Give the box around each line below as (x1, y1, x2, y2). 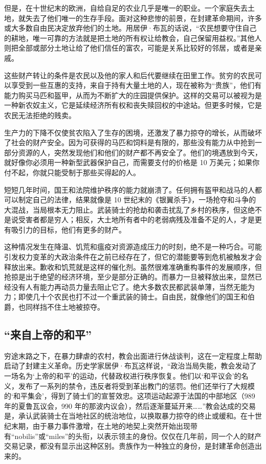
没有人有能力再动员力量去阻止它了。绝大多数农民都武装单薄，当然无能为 (11, 281, 255, 292)
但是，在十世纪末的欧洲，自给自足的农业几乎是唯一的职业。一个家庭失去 (4, 3, 248, 13)
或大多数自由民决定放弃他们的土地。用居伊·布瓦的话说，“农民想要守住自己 (4, 22, 257, 33)
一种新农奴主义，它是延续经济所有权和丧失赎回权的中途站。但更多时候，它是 (4, 100, 262, 110)
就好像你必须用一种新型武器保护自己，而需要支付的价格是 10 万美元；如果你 (4, 157, 260, 168)
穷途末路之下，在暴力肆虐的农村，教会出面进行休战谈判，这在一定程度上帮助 (4, 350, 262, 361)
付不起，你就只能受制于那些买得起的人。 (4, 167, 140, 177)
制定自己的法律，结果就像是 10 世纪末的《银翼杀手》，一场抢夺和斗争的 (18, 194, 256, 205)
